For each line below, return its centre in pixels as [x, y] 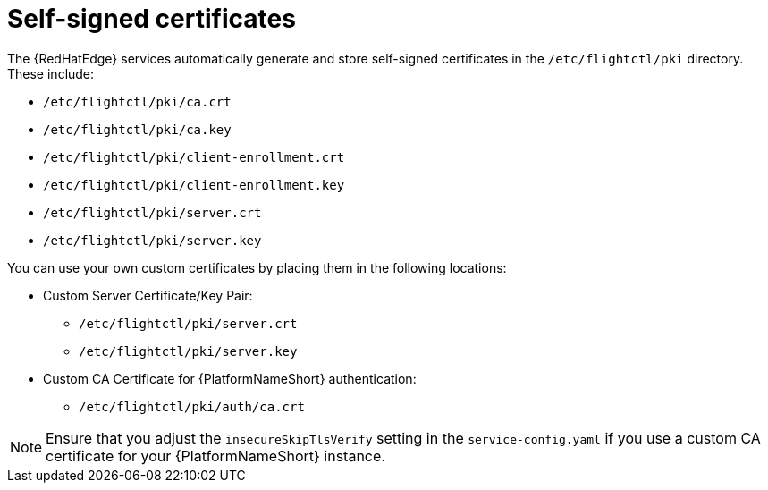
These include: [51, 73]
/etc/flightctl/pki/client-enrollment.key [194, 185]
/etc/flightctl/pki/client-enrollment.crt [194, 157]
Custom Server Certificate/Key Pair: [148, 295]
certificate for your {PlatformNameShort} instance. [215, 456]
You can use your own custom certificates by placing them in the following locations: [257, 267]
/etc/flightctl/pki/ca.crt [137, 101]
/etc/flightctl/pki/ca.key [137, 129]
